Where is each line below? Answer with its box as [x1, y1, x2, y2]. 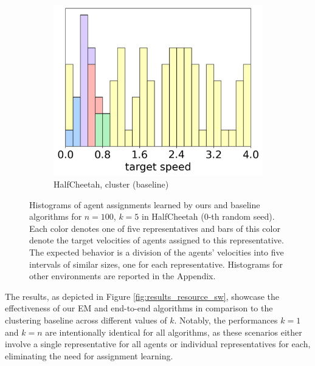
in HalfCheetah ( [142, 210, 204, 223]
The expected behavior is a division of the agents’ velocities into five [29, 246, 284, 259]
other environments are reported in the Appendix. [29, 269, 216, 282]
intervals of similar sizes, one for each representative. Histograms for [29, 257, 283, 270]
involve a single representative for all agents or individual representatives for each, [5, 337, 311, 350]
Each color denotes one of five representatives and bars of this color [29, 222, 280, 234]
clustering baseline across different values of [5, 314, 167, 327]
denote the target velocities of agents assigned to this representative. [29, 234, 284, 246]
